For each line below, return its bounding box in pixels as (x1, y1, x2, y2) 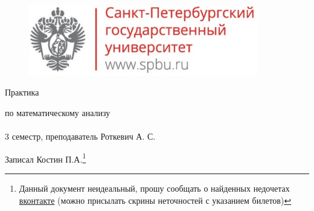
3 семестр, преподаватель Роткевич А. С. (5, 130, 156, 143)
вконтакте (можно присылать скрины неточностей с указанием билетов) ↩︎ (19, 193, 292, 206)
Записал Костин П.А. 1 (5, 151, 86, 165)
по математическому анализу (5, 106, 111, 119)
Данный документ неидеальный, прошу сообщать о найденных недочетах (19, 182, 290, 195)
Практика (5, 86, 39, 99)
